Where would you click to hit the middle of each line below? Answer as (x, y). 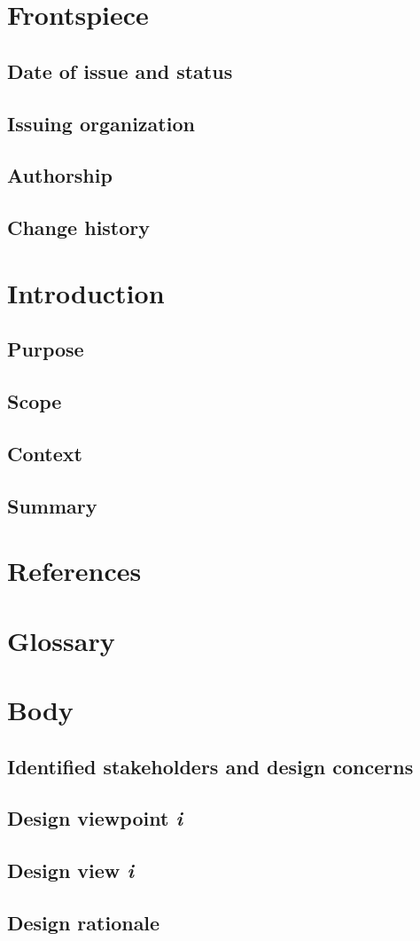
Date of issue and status (120, 71)
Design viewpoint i (95, 818)
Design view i (70, 870)
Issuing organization (101, 123)
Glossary (61, 640)
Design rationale (84, 922)
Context (45, 453)
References (74, 571)
